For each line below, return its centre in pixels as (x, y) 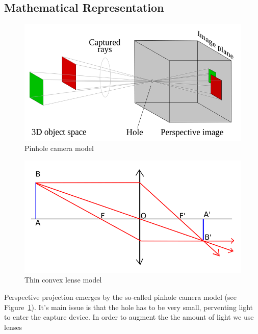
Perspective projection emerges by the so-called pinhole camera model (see (120, 297)
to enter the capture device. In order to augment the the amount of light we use (129, 317)
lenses (13, 327)
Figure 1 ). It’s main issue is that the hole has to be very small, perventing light (129, 307)
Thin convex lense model (63, 280)
